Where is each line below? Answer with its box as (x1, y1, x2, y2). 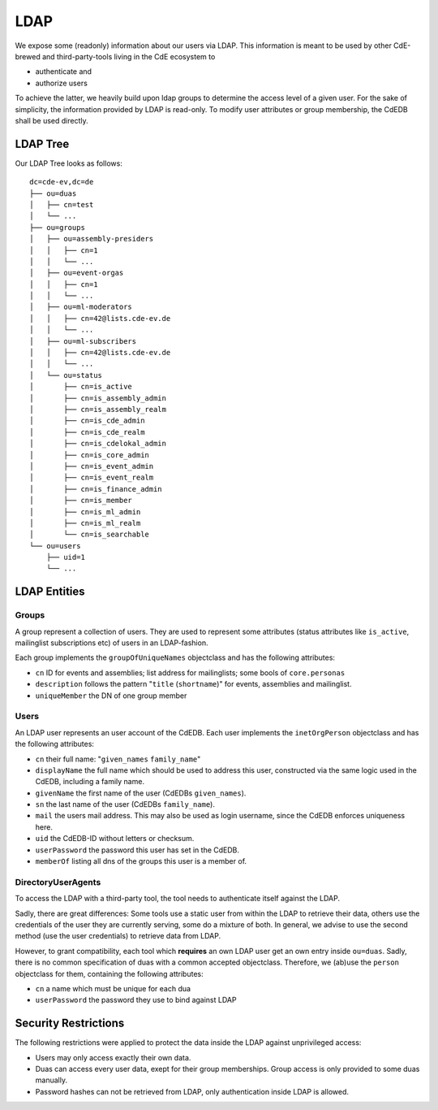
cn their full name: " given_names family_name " (35, 754, 201, 764)
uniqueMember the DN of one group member (35, 691, 187, 700)
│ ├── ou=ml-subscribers (29, 336, 137, 345)
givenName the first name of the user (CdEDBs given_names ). (35, 788, 247, 798)
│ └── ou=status (29, 371, 103, 379)
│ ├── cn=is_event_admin (29, 462, 154, 470)
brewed (15, 51, 41, 61)
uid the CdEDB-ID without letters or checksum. (35, 834, 195, 843)
